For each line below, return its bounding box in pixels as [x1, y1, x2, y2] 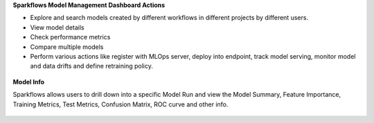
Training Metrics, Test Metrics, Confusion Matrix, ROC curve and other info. [12, 100, 229, 108]
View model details [30, 23, 84, 31]
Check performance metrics [30, 33, 111, 41]
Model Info [12, 77, 45, 86]
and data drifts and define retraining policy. [30, 62, 154, 70]
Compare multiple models [30, 42, 104, 51]
